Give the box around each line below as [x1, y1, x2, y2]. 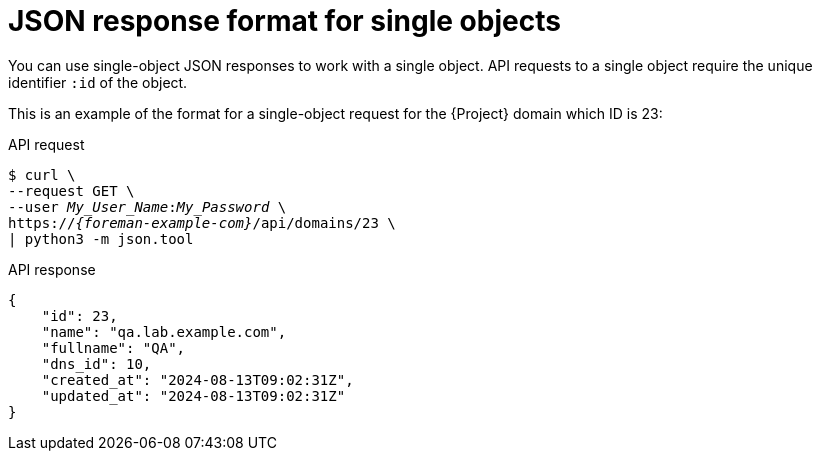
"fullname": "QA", [41, 339, 186, 356]
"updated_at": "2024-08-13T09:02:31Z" [41, 387, 346, 404]
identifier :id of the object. [8, 73, 188, 91]
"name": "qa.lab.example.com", [41, 323, 287, 340]
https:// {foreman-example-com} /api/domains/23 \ [8, 214, 396, 231]
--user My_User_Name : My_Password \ [8, 198, 287, 215]
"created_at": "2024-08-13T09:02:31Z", [41, 371, 354, 388]
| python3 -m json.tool [8, 230, 194, 247]
